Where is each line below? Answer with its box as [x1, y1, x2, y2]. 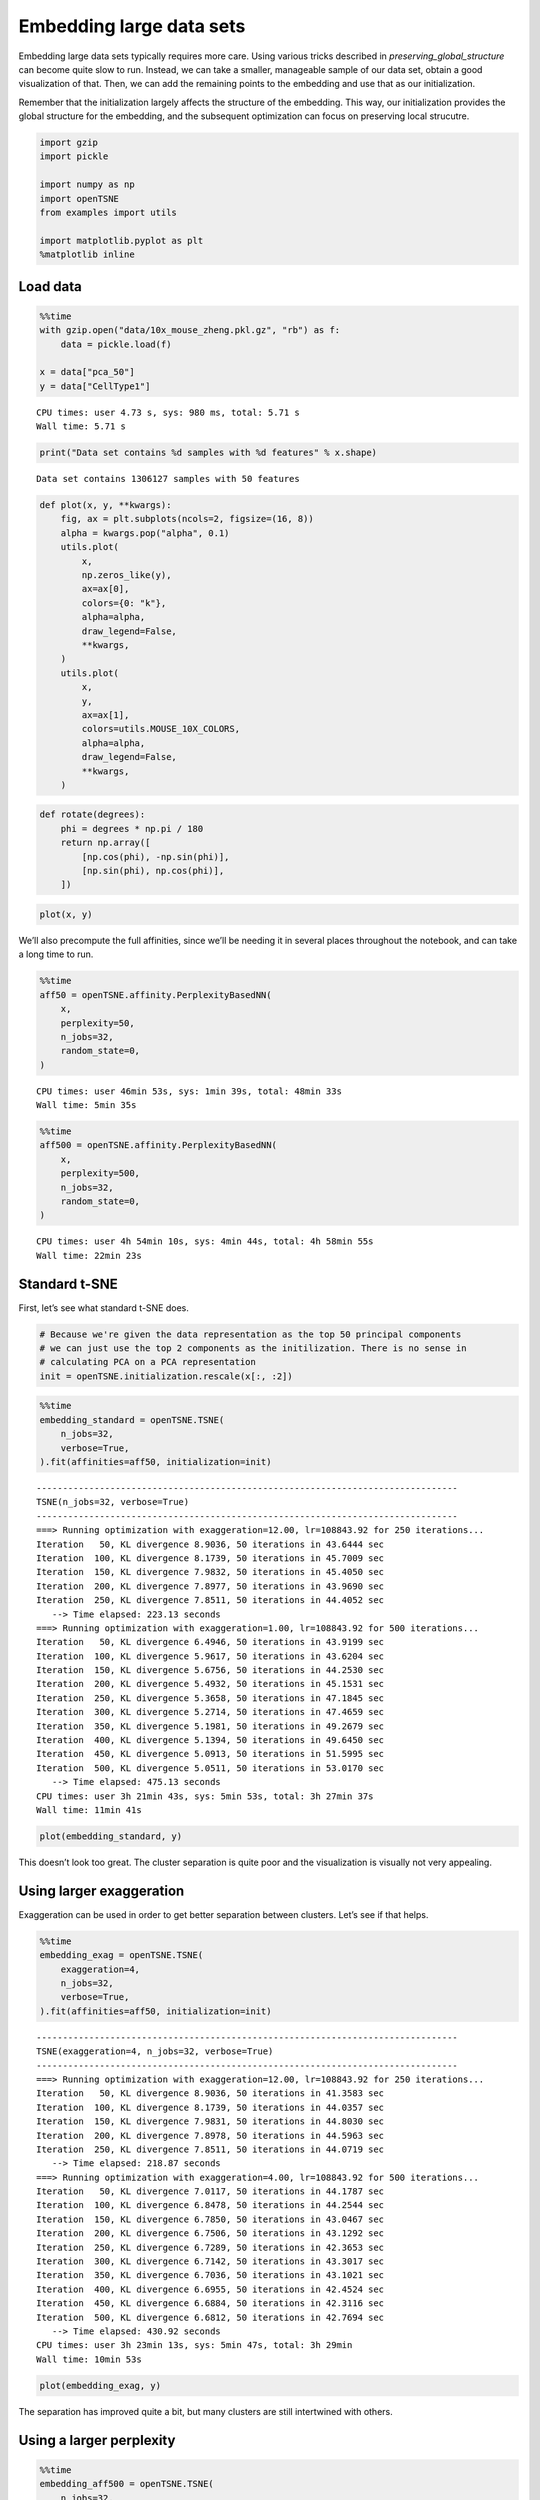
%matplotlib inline [39, 249, 135, 260]
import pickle [39, 151, 109, 162]
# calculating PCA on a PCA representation [39, 1356, 257, 1368]
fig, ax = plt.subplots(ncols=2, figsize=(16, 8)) [60, 513, 314, 525]
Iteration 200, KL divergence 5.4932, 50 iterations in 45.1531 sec [36, 1678, 385, 1690]
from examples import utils [39, 207, 177, 219]
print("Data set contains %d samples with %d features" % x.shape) [39, 447, 378, 459]
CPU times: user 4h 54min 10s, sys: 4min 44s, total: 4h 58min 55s [36, 1236, 374, 1247]
